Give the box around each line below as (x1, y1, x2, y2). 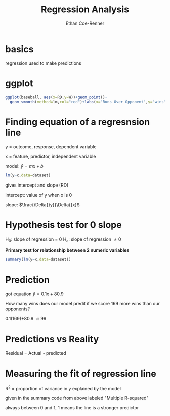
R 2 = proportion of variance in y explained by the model (5, 384, 121, 391)
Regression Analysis (40, 4, 130, 15)
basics (5, 43, 34, 55)
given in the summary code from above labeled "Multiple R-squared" (5, 395, 149, 401)
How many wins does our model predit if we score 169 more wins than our (5, 300, 160, 306)
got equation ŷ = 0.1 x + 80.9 (5, 291, 64, 297)
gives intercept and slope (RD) (5, 182, 69, 188)
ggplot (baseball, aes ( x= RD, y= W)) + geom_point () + (5, 95, 108, 100)
